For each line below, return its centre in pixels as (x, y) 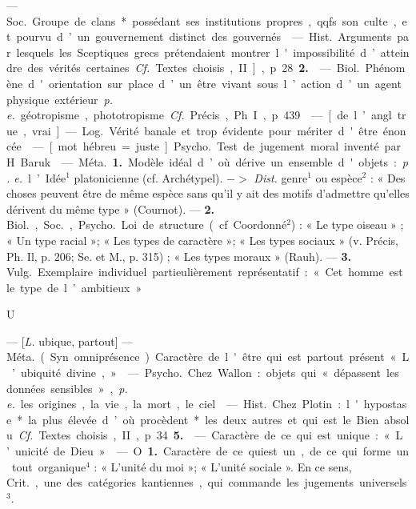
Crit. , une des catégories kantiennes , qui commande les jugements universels (207, 482)
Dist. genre (281, 177)
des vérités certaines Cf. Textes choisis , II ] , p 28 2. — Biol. (194, 68)
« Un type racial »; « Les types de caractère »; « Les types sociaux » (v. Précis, (202, 240)
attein (395, 52)
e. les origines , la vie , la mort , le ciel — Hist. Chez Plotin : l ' (182, 404)
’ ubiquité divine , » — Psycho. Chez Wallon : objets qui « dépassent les (205, 373)
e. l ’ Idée (40, 177)
